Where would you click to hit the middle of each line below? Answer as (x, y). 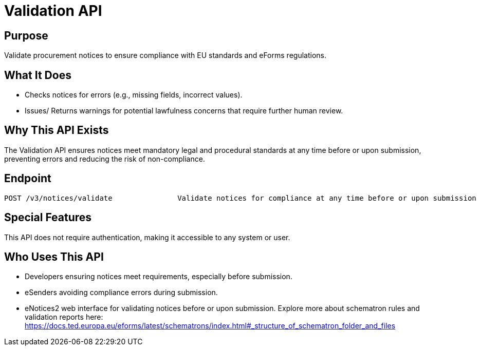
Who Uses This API (54, 257)
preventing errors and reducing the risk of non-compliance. (105, 159)
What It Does (38, 75)
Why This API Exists (57, 130)
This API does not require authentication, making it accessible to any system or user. (147, 237)
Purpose (26, 35)
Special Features (48, 218)
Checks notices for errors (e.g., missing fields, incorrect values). (134, 95)
